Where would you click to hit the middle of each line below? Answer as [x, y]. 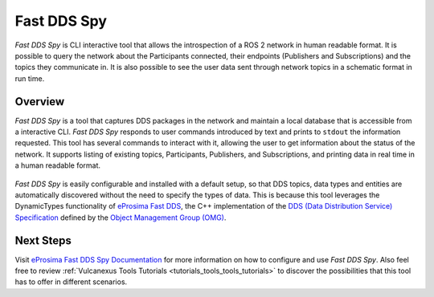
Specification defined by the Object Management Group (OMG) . [121, 218]
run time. [30, 78]
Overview [40, 102]
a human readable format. [57, 165]
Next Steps [43, 240]
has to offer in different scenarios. [71, 282]
